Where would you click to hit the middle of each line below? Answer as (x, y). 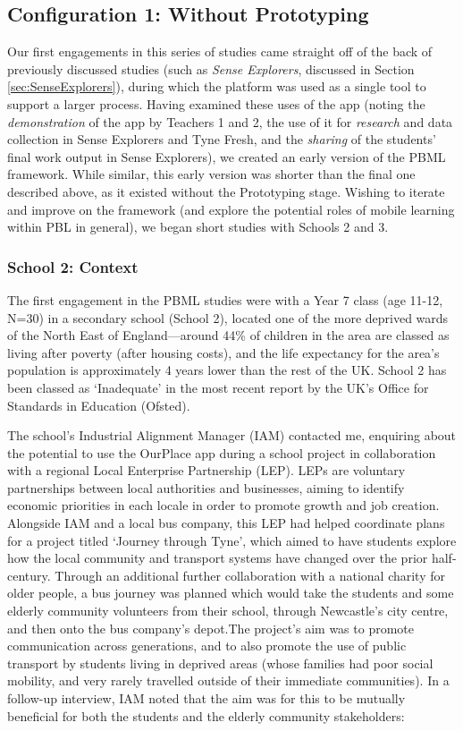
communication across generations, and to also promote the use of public (207, 646)
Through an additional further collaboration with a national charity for (250, 575)
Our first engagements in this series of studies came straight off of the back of (220, 51)
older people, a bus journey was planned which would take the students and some (231, 593)
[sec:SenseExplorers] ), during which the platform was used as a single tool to (217, 86)
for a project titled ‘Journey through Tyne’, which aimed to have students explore (232, 540)
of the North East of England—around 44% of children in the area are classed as (228, 335)
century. (29, 575)
